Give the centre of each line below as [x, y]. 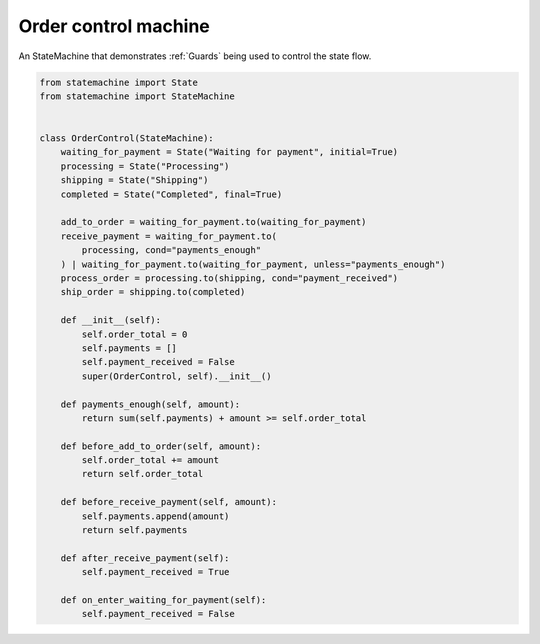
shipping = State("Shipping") [134, 180]
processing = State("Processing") [145, 166]
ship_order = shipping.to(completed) [153, 292]
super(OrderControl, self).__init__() [176, 376]
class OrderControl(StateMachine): [126, 138]
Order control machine [114, 26]
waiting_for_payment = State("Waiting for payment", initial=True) [229, 152]
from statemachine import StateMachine [137, 96]
